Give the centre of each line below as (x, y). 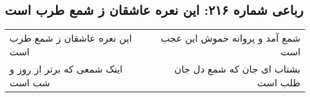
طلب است (279, 83)
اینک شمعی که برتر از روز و (66, 69)
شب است (30, 83)
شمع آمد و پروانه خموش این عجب (230, 38)
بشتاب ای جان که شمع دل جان (237, 69)
